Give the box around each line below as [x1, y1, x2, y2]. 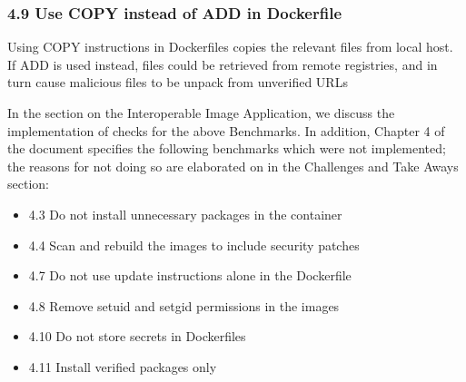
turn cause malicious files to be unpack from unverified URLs [7, 73, 348, 92]
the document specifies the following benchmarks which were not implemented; [7, 139, 446, 158]
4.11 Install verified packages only [28, 357, 217, 376]
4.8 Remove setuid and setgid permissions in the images [28, 296, 340, 315]
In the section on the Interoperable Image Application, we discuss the [7, 103, 395, 122]
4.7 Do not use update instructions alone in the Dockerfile [28, 266, 352, 285]
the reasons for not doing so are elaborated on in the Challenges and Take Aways [7, 156, 459, 175]
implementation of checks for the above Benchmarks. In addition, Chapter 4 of [7, 121, 445, 140]
